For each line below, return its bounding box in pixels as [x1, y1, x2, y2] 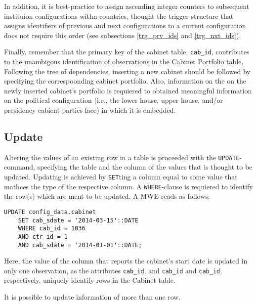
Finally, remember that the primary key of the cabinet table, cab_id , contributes [4, 46, 250, 57]
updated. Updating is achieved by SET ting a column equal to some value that [4, 172, 238, 182]
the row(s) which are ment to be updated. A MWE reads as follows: [4, 191, 210, 201]
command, [4, 162, 35, 172]
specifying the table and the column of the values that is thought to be [37, 162, 253, 172]
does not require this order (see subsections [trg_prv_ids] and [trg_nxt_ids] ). [4, 30, 241, 40]
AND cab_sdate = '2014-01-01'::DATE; [18, 241, 142, 249]
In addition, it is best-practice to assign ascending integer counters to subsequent [4, 1, 250, 11]
